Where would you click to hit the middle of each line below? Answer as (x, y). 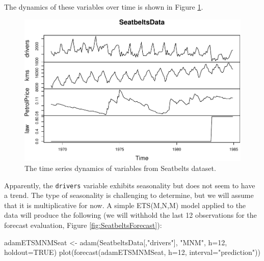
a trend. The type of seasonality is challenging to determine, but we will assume (129, 195)
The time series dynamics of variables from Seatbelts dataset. (120, 168)
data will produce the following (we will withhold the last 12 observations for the (130, 215)
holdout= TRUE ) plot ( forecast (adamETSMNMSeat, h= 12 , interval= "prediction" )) (132, 252)
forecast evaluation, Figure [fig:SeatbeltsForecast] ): (83, 225)
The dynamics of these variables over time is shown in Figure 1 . (104, 7)
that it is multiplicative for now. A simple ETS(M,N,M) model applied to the (125, 205)
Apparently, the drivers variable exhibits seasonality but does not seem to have (130, 185)
